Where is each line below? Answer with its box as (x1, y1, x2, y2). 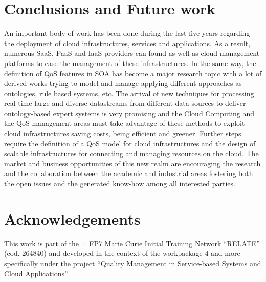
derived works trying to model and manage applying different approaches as (4, 78, 242, 89)
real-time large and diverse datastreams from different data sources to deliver (4, 98, 246, 109)
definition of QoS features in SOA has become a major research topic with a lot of (4, 68, 262, 78)
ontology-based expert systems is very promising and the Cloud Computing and (4, 107, 255, 118)
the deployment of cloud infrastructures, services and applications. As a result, (4, 37, 251, 48)
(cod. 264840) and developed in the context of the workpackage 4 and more (4, 248, 240, 258)
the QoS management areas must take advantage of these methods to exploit (4, 118, 245, 128)
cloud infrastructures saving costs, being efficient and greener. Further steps (4, 128, 241, 139)
